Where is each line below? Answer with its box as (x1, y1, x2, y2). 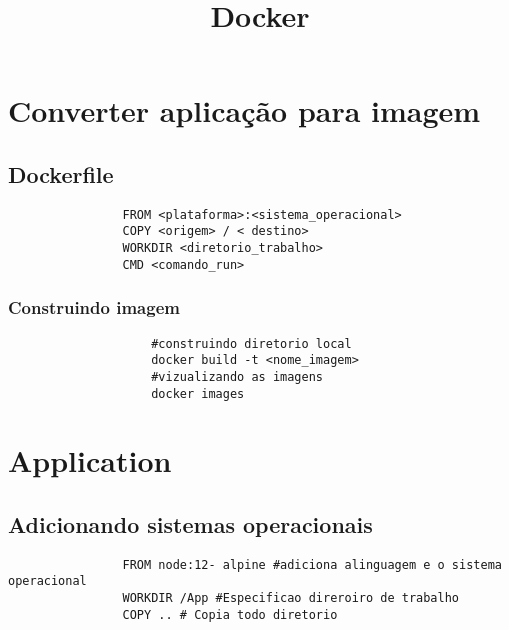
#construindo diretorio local (151, 336, 352, 351)
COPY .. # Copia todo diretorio (122, 607, 338, 622)
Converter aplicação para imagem (8, 90, 481, 131)
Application (8, 440, 172, 481)
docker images (151, 386, 245, 401)
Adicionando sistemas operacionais (8, 509, 373, 539)
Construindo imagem (8, 295, 180, 320)
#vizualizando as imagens (151, 369, 323, 384)
